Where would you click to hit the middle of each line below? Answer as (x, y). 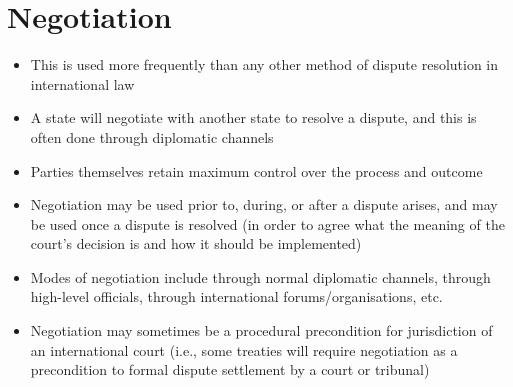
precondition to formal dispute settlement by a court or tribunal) (230, 369)
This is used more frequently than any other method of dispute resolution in (264, 64)
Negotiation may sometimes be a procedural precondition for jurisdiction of (261, 330)
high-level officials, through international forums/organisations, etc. (236, 296)
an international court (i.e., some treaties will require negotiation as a (244, 349)
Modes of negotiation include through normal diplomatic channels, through (260, 276)
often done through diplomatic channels (152, 136)
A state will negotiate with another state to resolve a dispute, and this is (253, 117)
